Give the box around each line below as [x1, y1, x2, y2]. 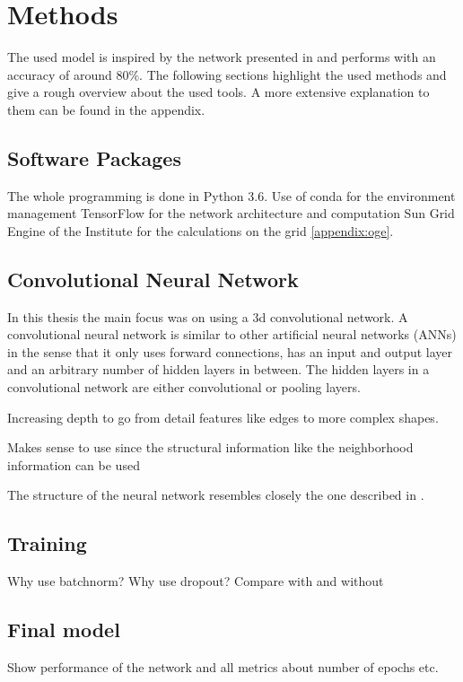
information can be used [7, 455, 140, 474]
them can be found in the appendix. [7, 100, 205, 118]
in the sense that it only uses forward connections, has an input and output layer [7, 342, 453, 361]
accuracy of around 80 [7, 65, 129, 83]
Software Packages [7, 144, 181, 171]
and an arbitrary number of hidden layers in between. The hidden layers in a [7, 360, 430, 379]
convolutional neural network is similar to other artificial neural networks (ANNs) [7, 325, 457, 344]
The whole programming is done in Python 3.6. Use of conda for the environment [7, 186, 456, 205]
